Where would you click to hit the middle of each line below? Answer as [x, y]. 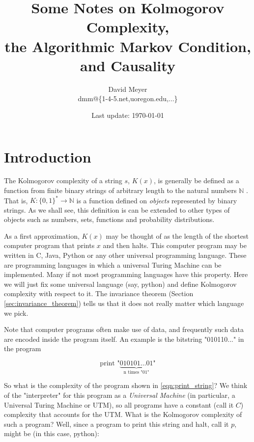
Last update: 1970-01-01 [128, 115]
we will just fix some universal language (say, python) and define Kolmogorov [120, 284]
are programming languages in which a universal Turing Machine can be [113, 264]
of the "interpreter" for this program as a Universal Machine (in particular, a [120, 395]
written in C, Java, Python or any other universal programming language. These [125, 255]
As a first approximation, [42, 235]
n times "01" [136, 372]
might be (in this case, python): [52, 433]
